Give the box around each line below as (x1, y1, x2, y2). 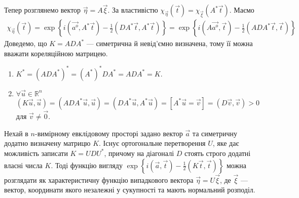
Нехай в (4, 128, 28, 138)
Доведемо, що (4, 38, 47, 49)
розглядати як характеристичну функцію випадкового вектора (4, 174, 194, 185)
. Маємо (229, 5, 254, 15)
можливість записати (4, 147, 68, 158)
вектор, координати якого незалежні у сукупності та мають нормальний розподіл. (4, 184, 255, 195)
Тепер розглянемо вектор (4, 5, 81, 15)
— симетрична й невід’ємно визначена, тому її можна (86, 38, 253, 49)
